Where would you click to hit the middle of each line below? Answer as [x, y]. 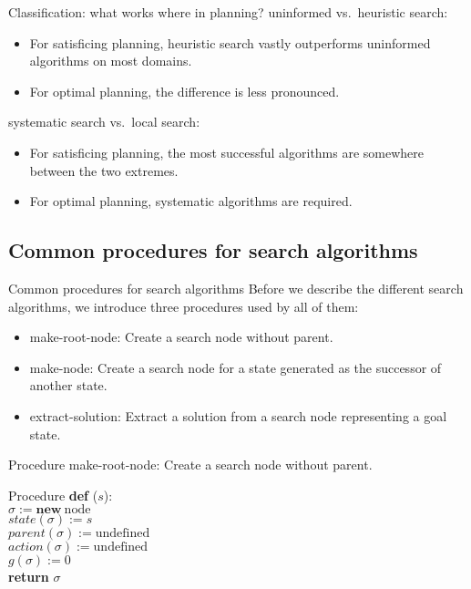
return [29, 577]
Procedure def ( [53, 495]
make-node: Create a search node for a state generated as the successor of [235, 367]
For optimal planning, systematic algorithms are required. [191, 201]
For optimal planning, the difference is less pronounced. [184, 91]
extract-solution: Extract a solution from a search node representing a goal [238, 415]
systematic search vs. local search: [104, 122]
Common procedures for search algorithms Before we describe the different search [236, 288]
